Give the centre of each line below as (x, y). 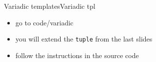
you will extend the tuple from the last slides (84, 39)
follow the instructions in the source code (77, 55)
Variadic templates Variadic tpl (50, 6)
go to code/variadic (45, 22)
